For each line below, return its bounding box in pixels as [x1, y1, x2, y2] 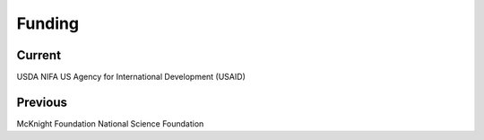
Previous [16, 94, 67, 109]
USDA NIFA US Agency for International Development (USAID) [16, 72, 246, 83]
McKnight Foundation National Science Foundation [16, 118, 204, 129]
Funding [16, 13, 80, 33]
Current [16, 48, 62, 63]
